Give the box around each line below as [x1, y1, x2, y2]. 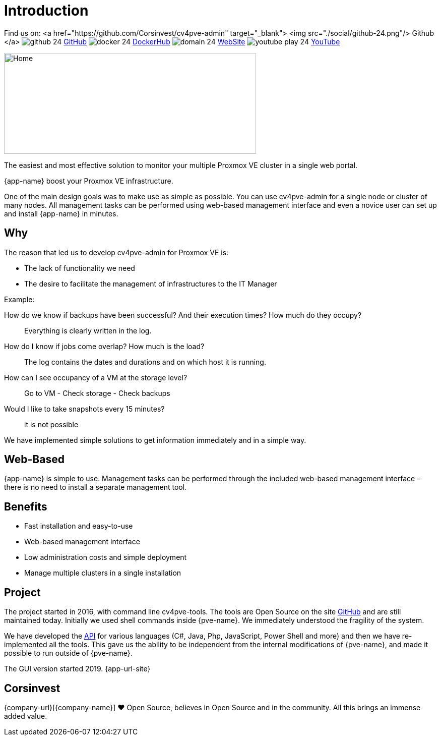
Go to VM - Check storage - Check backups [24, 388, 170, 397]
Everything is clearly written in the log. [24, 326, 152, 335]
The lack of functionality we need [24, 263, 135, 272]
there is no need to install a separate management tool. [4, 483, 187, 492]
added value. [4, 711, 47, 720]
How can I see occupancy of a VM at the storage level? [4, 373, 187, 382]
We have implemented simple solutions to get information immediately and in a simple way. [4, 435, 306, 444]
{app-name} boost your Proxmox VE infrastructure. [4, 176, 173, 185]
